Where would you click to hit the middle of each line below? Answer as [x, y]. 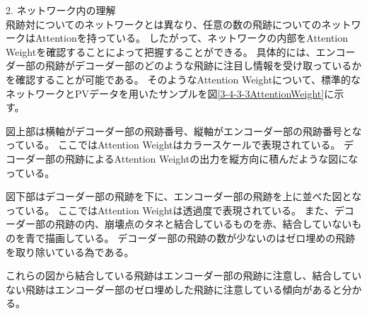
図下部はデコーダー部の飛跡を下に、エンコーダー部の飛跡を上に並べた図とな [184, 196]
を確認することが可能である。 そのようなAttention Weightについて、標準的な [183, 79]
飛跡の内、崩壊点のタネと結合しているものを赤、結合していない [203, 224]
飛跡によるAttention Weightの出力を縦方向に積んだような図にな [211, 158]
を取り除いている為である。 [70, 251]
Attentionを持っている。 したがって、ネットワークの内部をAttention [192, 38]
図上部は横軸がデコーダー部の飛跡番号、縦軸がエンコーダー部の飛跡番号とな [184, 130]
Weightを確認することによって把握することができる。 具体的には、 [161, 51]
